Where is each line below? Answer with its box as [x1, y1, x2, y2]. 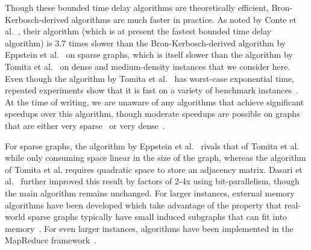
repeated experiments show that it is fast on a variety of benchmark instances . [5, 84, 299, 96]
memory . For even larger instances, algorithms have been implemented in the [5, 222, 294, 234]
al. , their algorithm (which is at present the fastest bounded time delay [5, 25, 272, 37]
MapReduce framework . [5, 234, 96, 246]
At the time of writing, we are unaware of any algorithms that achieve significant [5, 95, 304, 108]
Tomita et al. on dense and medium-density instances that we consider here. [5, 60, 291, 72]
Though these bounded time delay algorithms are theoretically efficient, [5, 1, 269, 13]
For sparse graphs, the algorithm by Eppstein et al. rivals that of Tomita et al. [5, 139, 300, 152]
